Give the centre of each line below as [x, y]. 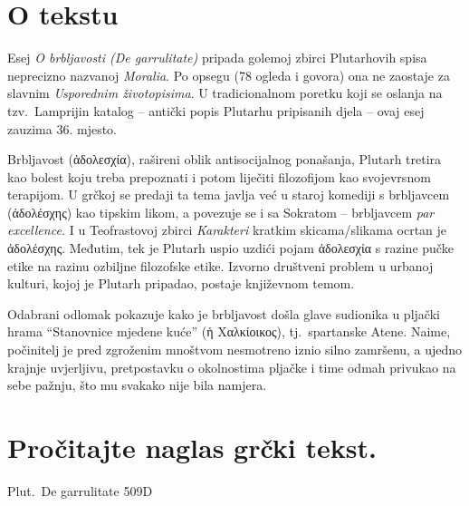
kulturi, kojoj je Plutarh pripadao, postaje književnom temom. [181, 283]
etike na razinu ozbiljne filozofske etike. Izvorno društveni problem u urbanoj [220, 265]
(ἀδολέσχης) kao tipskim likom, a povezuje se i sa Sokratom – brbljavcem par [221, 212]
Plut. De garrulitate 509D [80, 490]
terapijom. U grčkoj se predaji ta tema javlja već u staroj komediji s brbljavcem [229, 195]
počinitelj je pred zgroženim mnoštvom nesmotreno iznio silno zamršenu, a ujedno [235, 350]
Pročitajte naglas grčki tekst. [192, 447]
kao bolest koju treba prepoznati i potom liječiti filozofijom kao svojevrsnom [219, 176]
